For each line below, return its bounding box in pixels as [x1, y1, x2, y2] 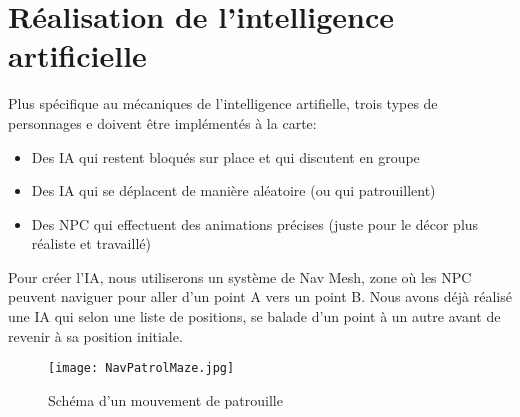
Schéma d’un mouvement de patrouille [48, 389, 283, 410]
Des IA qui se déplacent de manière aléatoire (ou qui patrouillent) [31, 180, 436, 201]
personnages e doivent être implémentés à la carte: [8, 112, 317, 133]
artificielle [8, 35, 147, 76]
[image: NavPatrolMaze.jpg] [48, 361, 235, 376]
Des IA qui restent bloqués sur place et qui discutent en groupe [31, 146, 420, 167]
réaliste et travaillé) [31, 233, 151, 254]
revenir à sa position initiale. [8, 325, 183, 346]
